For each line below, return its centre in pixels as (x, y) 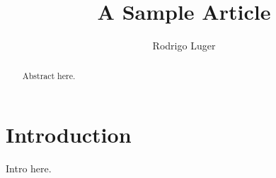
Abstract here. (49, 75)
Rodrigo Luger (184, 46)
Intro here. (29, 168)
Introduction (69, 135)
